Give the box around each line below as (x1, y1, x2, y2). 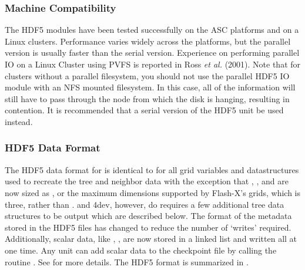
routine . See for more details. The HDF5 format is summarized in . (5, 255, 249, 268)
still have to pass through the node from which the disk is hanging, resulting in (5, 92, 290, 104)
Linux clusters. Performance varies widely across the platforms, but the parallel (5, 35, 291, 47)
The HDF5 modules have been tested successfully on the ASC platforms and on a (5, 23, 299, 36)
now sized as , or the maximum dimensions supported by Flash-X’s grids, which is (5, 186, 301, 198)
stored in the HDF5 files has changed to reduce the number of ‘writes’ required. (5, 221, 291, 233)
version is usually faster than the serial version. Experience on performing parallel (5, 46, 300, 59)
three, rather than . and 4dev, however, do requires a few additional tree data (5, 198, 284, 210)
